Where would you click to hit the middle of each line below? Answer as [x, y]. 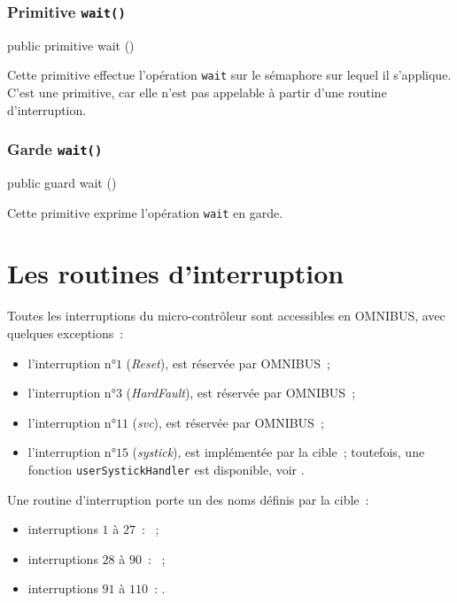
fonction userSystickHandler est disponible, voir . [166, 469]
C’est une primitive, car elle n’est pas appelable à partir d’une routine [197, 93]
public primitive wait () [71, 45]
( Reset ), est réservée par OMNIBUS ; [228, 363]
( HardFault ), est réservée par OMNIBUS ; [241, 393]
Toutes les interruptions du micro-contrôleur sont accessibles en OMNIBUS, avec [226, 316]
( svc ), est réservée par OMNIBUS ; [228, 422]
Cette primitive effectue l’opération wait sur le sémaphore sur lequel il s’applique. [229, 75]
